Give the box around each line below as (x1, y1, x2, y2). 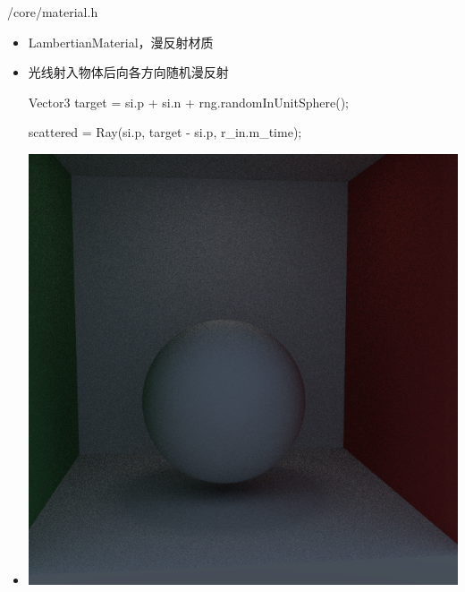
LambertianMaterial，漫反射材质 (28, 32, 214, 51)
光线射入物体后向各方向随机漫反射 (28, 63, 229, 82)
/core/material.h (7, 3, 98, 21)
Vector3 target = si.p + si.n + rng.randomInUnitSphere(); (28, 92, 349, 111)
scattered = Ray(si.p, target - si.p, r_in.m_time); (28, 123, 302, 142)
